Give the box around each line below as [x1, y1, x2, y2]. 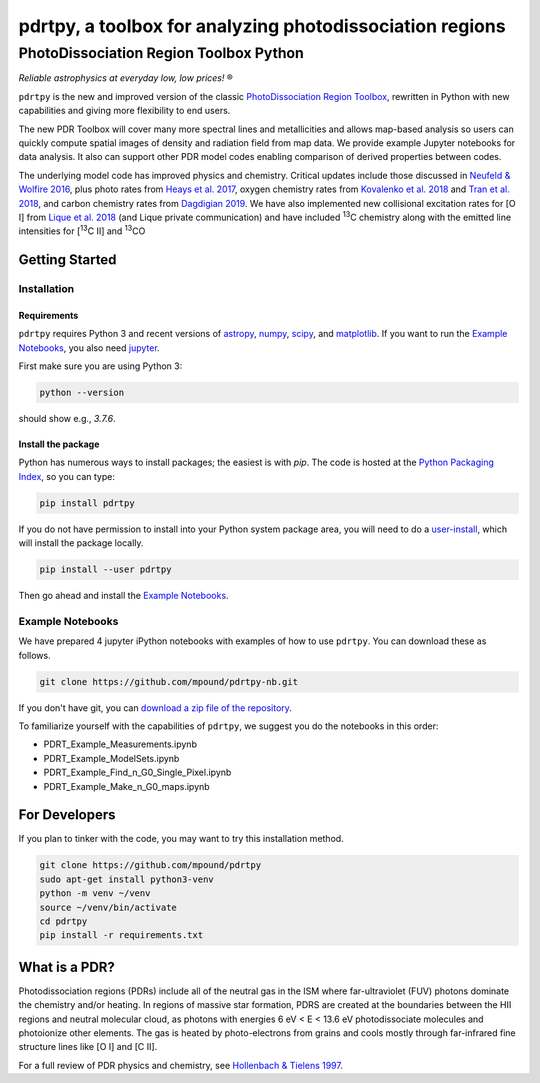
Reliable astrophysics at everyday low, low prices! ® [18, 72, 234, 84]
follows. [18, 649, 51, 661]
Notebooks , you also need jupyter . [18, 341, 160, 354]
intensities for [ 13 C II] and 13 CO [18, 223, 146, 237]
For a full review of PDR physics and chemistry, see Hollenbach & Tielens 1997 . [18, 1059, 344, 1071]
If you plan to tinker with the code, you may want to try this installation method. [18, 833, 344, 845]
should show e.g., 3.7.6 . [18, 413, 116, 425]
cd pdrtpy [39, 916, 88, 927]
